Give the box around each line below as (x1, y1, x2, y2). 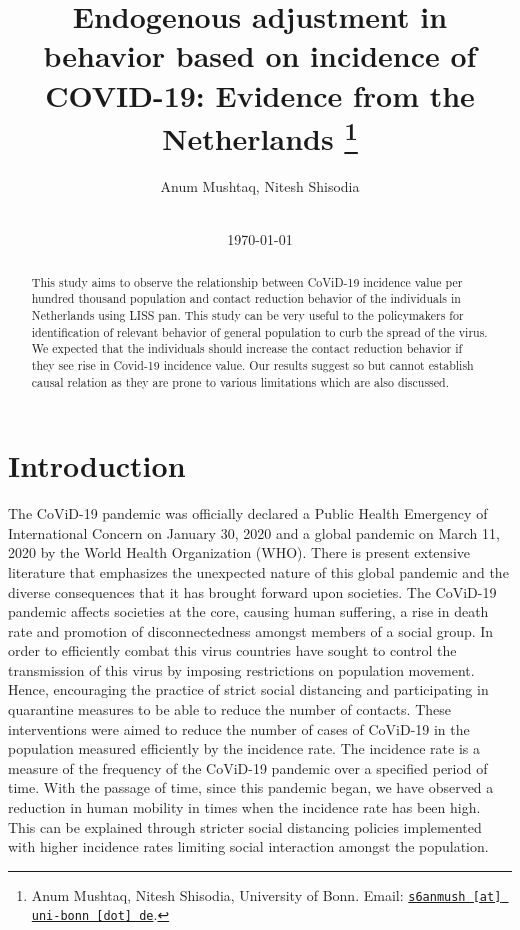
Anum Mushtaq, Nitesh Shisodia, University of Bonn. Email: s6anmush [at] (31, 884, 502, 905)
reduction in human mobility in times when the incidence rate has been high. (8, 797, 481, 818)
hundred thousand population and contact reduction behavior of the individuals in (31, 290, 461, 307)
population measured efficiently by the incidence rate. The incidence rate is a (8, 738, 480, 759)
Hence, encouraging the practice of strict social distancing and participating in (8, 679, 489, 700)
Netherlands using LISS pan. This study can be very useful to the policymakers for (31, 306, 464, 323)
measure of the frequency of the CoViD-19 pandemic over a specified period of (8, 757, 488, 778)
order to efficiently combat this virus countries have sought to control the (8, 640, 457, 661)
